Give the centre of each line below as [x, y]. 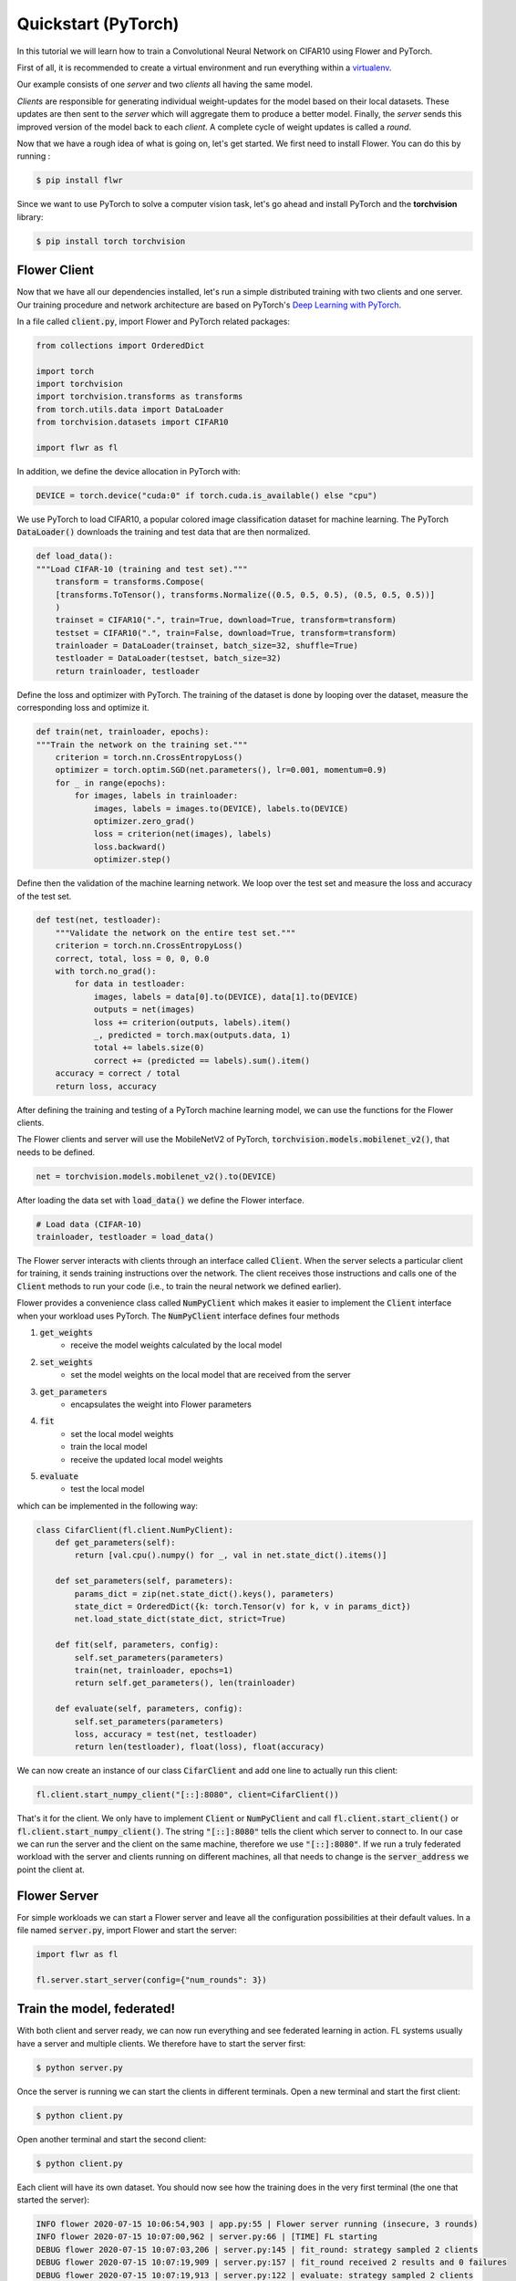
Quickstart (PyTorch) [98, 24]
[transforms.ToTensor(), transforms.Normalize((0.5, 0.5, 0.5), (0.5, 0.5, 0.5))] [245, 594]
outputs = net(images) [144, 1010]
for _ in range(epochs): [111, 783]
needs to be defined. [56, 1152]
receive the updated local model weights [147, 1459]
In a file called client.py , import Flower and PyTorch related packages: [154, 321]
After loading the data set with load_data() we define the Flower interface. [161, 1200]
